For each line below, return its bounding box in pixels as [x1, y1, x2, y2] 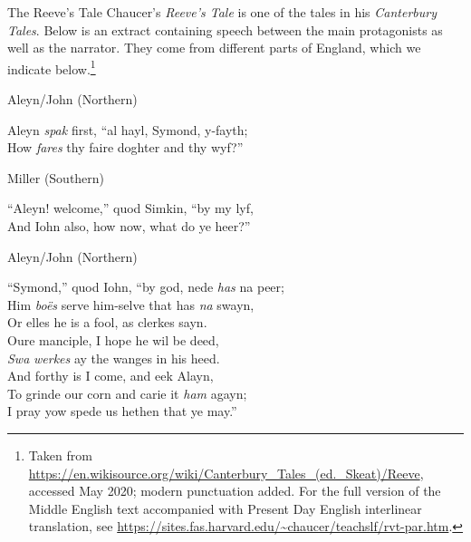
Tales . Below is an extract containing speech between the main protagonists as [7, 20, 443, 39]
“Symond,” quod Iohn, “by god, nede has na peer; [7, 277, 284, 296]
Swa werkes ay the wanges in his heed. [7, 348, 220, 367]
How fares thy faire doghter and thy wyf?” [7, 138, 244, 157]
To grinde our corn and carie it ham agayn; [7, 383, 247, 402]
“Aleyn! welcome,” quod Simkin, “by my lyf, [7, 198, 254, 218]
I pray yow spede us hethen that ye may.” [7, 402, 237, 421]
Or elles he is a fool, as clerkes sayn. [7, 313, 207, 332]
